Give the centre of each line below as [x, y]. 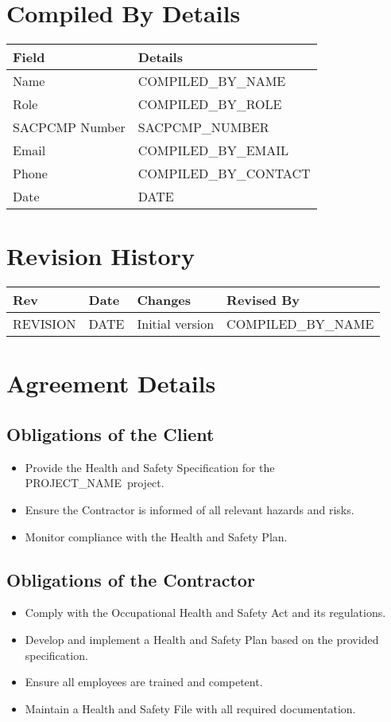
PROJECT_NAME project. [95, 483]
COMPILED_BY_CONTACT [224, 174]
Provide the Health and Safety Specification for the [150, 467]
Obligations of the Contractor [131, 579]
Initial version [176, 324]
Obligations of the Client [110, 434]
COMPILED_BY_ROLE [210, 104]
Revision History [101, 256]
